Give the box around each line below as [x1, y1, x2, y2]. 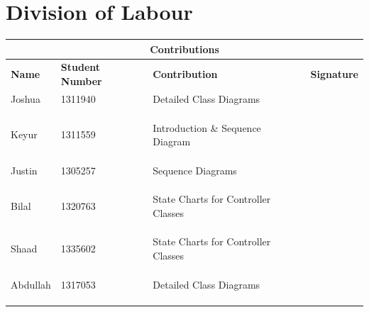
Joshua [11, 91, 40, 106]
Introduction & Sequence [153, 120, 261, 135]
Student [60, 60, 101, 74]
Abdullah [11, 277, 51, 291]
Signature [310, 67, 358, 82]
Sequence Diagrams [153, 162, 237, 177]
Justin [11, 162, 38, 177]
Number [60, 74, 102, 89]
